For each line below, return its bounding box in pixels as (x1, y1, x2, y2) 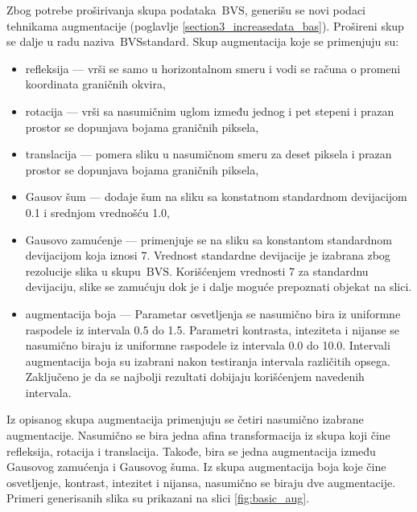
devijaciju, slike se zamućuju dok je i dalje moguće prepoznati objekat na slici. (25, 278, 412, 295)
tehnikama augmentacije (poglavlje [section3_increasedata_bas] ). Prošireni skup (6, 17, 404, 34)
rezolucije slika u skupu (25, 262, 141, 279)
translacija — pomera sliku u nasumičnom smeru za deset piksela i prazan (25, 145, 392, 162)
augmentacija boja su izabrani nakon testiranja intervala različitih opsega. (25, 352, 390, 369)
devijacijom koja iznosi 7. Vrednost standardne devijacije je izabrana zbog (25, 247, 390, 264)
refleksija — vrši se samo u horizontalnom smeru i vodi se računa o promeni (25, 59, 401, 76)
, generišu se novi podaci (244, 2, 366, 18)
